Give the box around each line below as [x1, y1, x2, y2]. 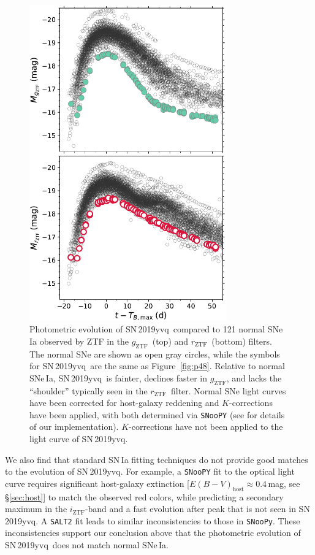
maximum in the [5, 502, 67, 515]
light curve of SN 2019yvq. [29, 432, 128, 445]
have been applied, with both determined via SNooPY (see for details [29, 408, 285, 421]
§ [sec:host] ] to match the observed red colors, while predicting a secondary [5, 490, 284, 503]
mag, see [268, 477, 300, 489]
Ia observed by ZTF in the [29, 334, 129, 347]
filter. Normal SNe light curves [170, 384, 286, 397]
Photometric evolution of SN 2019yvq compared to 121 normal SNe [29, 323, 283, 335]
